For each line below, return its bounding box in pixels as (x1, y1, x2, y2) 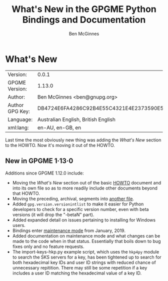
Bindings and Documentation (22, 14, 146, 25)
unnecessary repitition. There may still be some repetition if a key (12, 264, 147, 270)
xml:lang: (7, 124, 29, 131)
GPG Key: (7, 107, 30, 114)
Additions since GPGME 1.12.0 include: (5, 170, 84, 176)
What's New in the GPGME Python (11, 3, 156, 15)
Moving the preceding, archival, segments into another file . (12, 195, 134, 201)
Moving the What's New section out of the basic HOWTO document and (12, 179, 161, 185)
